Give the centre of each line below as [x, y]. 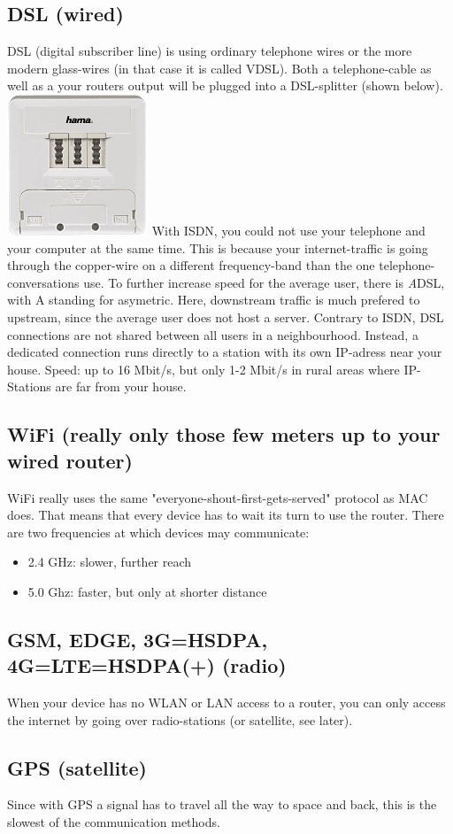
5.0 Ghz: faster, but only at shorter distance [147, 591]
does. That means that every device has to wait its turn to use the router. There [226, 515]
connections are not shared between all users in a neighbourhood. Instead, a [213, 334]
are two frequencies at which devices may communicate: [158, 532]
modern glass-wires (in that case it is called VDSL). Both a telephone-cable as [219, 68]
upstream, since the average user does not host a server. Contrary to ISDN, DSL [226, 317]
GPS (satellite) [77, 767]
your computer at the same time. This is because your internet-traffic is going [218, 247]
